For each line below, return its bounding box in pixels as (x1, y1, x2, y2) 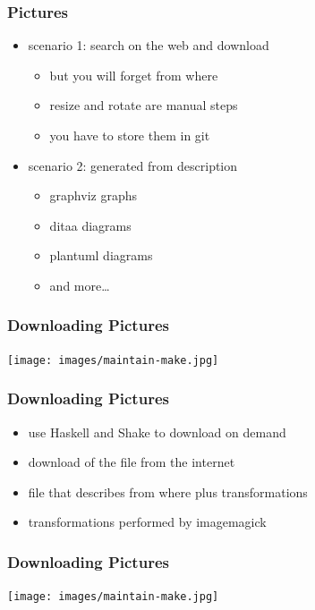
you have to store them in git (49, 126, 210, 144)
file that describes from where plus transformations (28, 482, 308, 501)
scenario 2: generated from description (28, 156, 238, 174)
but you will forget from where (49, 65, 218, 84)
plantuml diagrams (49, 246, 153, 265)
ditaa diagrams (49, 216, 132, 234)
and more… (49, 275, 110, 294)
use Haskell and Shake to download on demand (28, 422, 286, 441)
